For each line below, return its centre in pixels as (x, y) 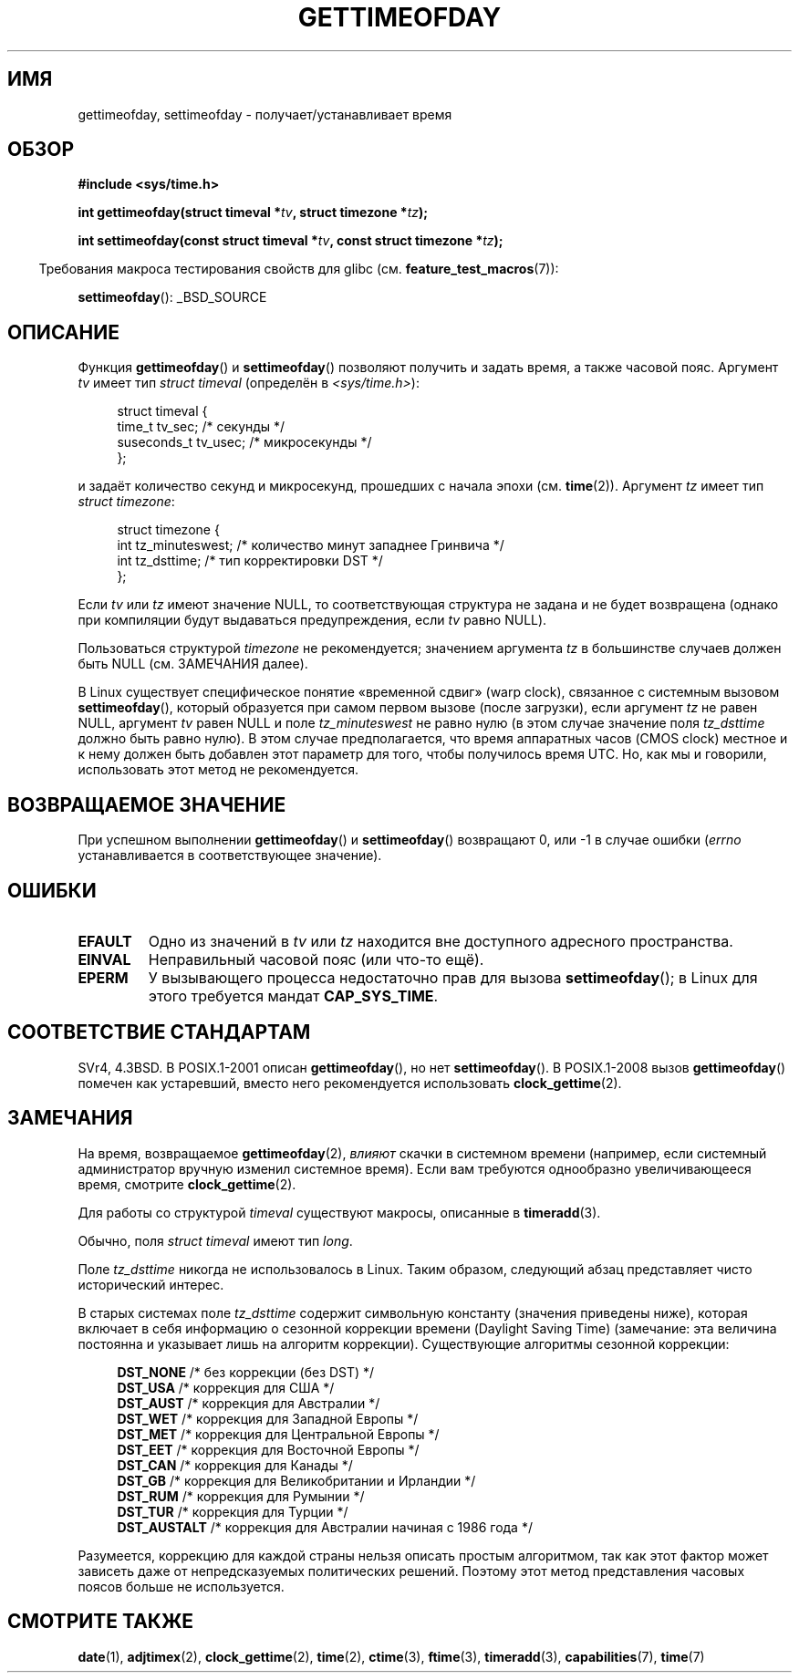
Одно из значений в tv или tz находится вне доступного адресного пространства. (441, 941)
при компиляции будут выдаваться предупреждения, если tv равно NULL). (312, 620)
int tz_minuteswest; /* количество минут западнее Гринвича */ (311, 545)
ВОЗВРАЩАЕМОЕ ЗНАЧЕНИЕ (147, 804)
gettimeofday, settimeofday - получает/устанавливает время (265, 114)
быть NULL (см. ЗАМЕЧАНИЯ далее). (193, 664)
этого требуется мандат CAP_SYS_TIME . (293, 996)
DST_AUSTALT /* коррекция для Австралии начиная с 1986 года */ (325, 1527)
